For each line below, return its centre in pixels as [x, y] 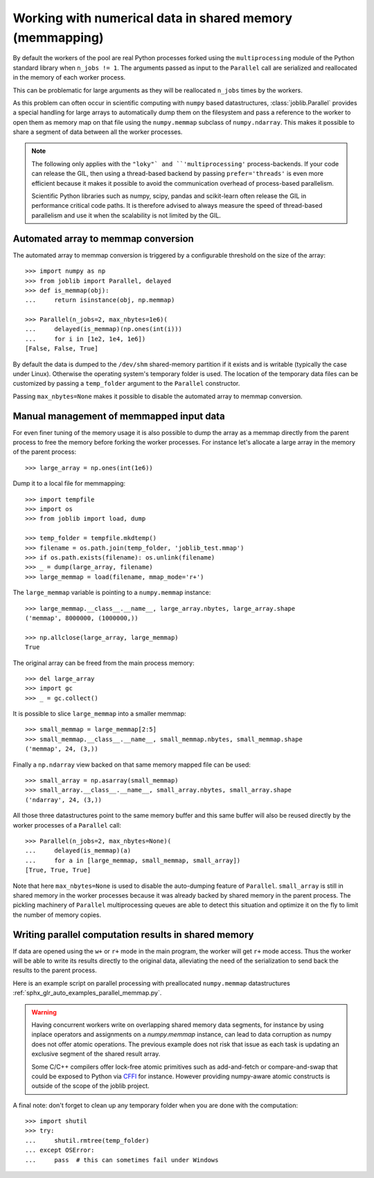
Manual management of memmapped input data [119, 416]
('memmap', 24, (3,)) [62, 749]
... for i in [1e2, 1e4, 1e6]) [86, 339]
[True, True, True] [58, 870]
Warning [44, 1012]
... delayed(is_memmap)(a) [78, 851]
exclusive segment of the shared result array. [96, 1054]
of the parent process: [45, 452]
